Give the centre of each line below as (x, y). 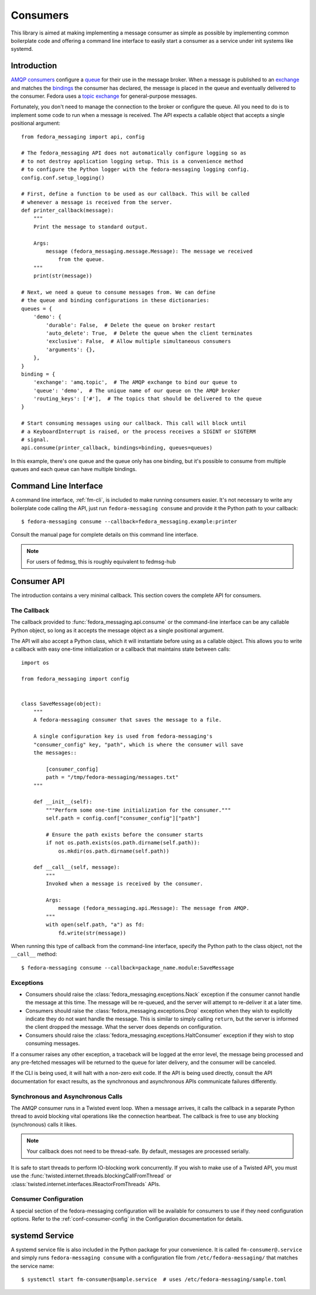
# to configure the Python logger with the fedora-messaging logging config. (135, 169)
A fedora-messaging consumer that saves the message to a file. (127, 720)
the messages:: (55, 753)
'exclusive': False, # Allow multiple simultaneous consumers (138, 341)
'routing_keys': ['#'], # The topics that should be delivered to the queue (147, 399)
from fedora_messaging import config (75, 679)
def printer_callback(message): (68, 210)
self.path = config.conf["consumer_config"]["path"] (123, 818)
